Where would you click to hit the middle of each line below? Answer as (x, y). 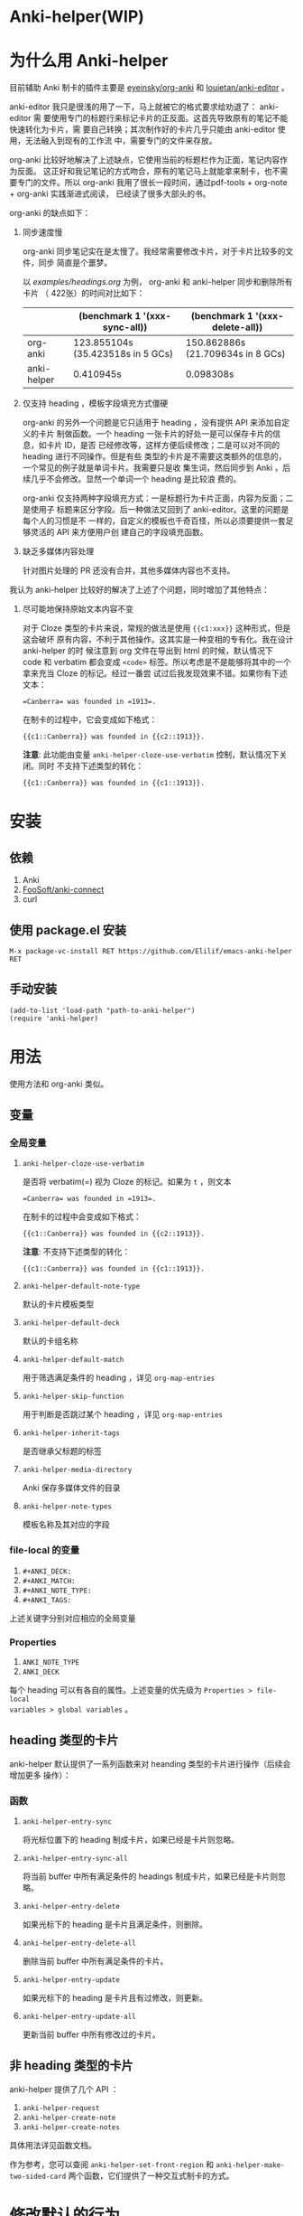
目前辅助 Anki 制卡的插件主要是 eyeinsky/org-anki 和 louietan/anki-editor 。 (150, 88)
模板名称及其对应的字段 (66, 1525)
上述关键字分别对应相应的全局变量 (73, 1618)
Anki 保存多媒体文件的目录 (71, 1488)
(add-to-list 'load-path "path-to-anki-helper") (102, 1010)
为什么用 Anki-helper (89, 61)
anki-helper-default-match (73, 1360)
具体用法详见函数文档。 (53, 2145)
